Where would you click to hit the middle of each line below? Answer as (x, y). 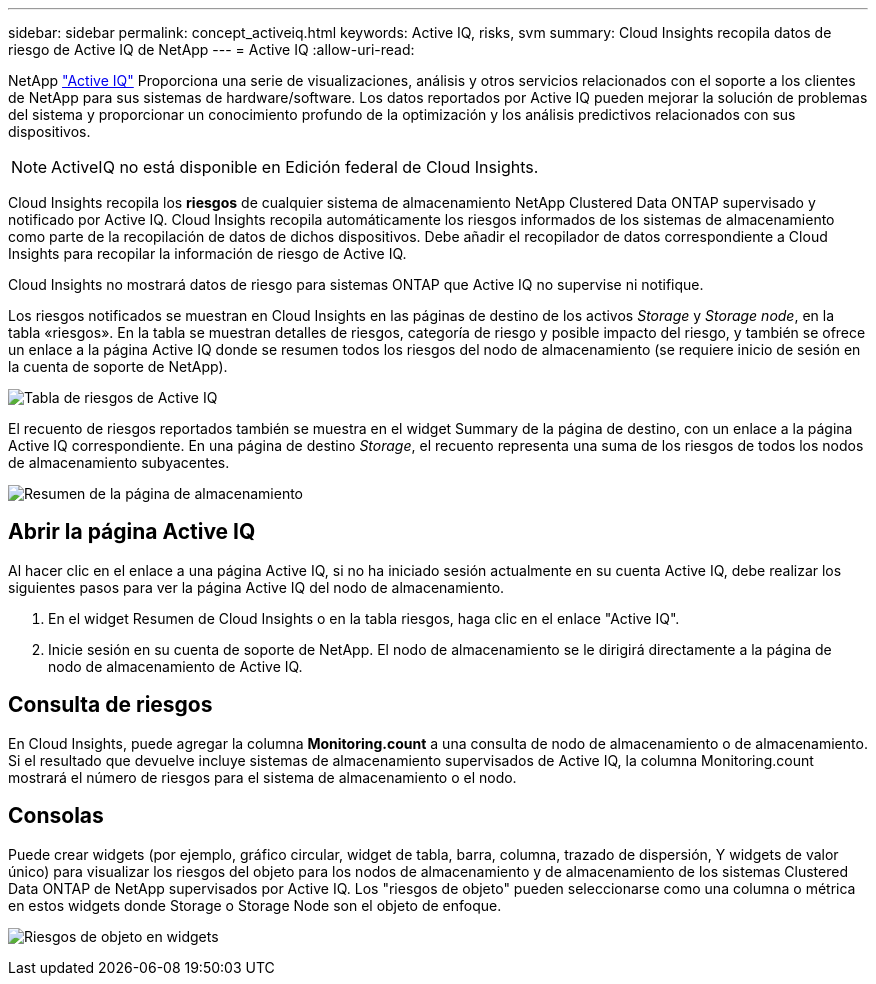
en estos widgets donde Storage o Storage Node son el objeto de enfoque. (255, 905)
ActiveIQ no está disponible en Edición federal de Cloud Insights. (295, 167)
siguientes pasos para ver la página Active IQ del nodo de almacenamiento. (256, 587)
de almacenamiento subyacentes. (119, 462)
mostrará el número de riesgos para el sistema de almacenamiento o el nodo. (262, 777)
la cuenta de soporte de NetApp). (118, 366)
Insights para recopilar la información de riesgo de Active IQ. (207, 253)
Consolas (56, 816)
